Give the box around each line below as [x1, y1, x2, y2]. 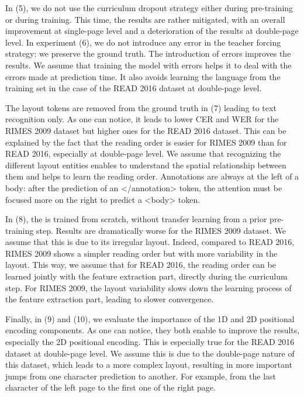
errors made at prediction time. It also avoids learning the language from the [5, 70, 281, 82]
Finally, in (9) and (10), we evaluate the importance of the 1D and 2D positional [5, 312, 295, 324]
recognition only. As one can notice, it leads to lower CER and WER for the [5, 113, 279, 125]
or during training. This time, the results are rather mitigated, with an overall [5, 13, 285, 25]
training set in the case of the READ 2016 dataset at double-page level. [5, 82, 262, 94]
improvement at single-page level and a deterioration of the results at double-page [5, 25, 299, 37]
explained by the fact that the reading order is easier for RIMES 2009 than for [5, 136, 287, 148]
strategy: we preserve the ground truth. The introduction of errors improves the [5, 47, 291, 60]
